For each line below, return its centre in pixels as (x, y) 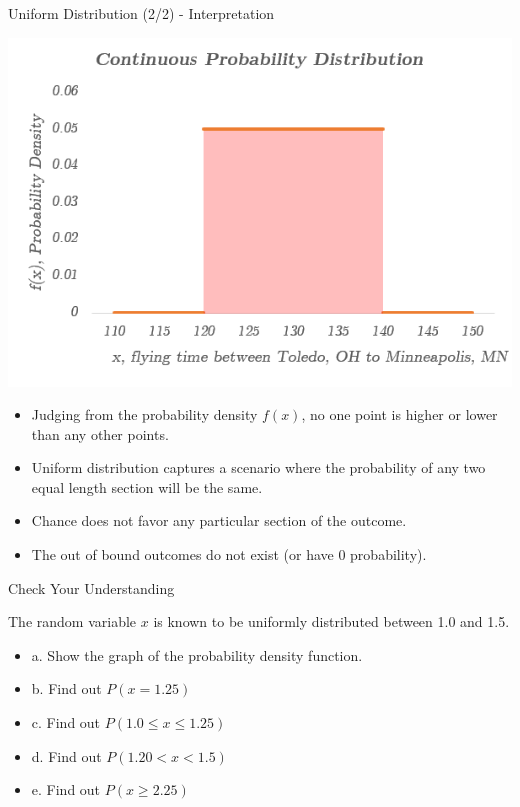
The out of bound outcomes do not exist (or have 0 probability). (229, 554)
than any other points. (100, 433)
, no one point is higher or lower (399, 414)
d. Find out (66, 755)
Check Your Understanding (91, 587)
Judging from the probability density (144, 414)
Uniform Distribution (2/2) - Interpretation (141, 13)
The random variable (72, 621)
